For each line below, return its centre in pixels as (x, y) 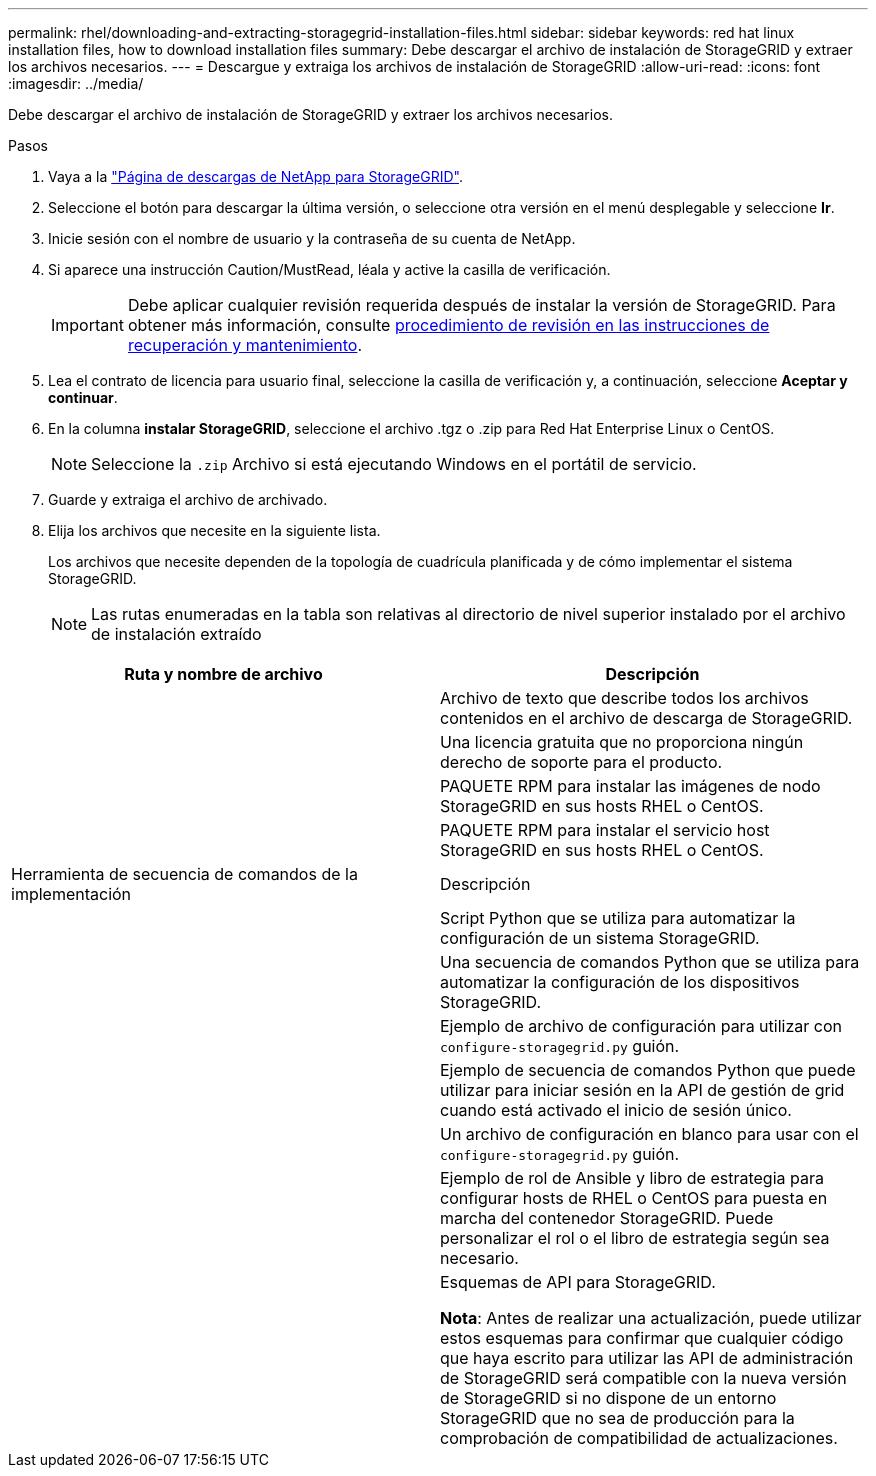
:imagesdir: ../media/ (76, 83)
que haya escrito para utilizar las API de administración (647, 1358)
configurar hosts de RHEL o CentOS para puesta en (634, 1198)
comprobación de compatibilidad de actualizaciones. (639, 1438)
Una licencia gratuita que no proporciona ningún (622, 742)
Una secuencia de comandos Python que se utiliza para (650, 962)
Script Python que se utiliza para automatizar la (618, 918)
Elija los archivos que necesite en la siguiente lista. (214, 530)
